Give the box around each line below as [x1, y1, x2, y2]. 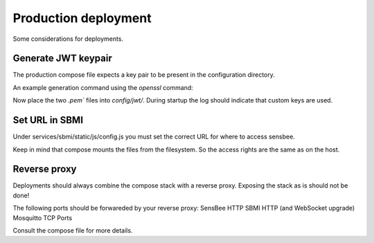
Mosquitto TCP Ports [12, 213, 73, 222]
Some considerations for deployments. [12, 35, 124, 43]
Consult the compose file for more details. [12, 226, 133, 235]
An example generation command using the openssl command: [12, 83, 193, 91]
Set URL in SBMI [12, 114, 83, 126]
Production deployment [12, 10, 152, 26]
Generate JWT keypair [12, 53, 112, 64]
